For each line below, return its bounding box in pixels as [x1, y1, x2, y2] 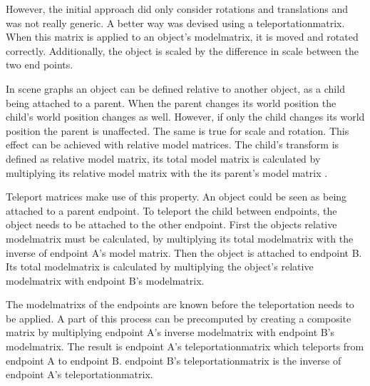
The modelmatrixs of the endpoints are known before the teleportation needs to [6, 297, 354, 312]
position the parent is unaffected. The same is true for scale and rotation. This [6, 123, 349, 138]
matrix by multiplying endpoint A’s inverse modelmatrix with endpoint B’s [6, 325, 335, 340]
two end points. [6, 57, 73, 72]
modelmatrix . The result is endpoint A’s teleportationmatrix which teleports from [6, 339, 364, 354]
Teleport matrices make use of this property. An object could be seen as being [6, 189, 347, 204]
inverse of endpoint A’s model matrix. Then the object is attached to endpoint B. [6, 245, 362, 260]
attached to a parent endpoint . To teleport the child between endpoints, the [6, 203, 337, 218]
